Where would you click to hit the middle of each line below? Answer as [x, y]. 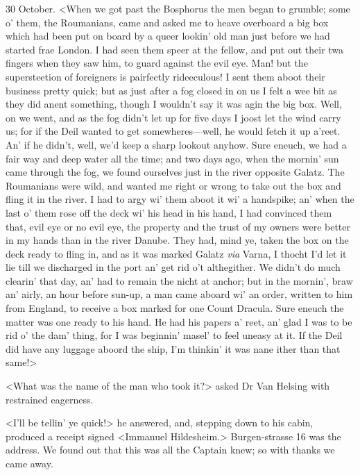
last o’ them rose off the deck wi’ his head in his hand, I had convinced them [169, 212]
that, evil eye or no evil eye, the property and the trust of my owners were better [178, 226]
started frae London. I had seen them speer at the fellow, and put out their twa [175, 49]
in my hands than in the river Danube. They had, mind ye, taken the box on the [177, 240]
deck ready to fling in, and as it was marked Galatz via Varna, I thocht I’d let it [176, 253]
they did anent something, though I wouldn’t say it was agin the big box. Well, [174, 104]
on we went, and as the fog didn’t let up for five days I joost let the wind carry [173, 117]
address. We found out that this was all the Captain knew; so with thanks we [170, 450]
